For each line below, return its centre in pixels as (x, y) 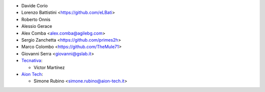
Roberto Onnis (36, 19)
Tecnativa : (32, 61)
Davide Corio (35, 6)
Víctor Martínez (49, 67)
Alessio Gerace (37, 26)
